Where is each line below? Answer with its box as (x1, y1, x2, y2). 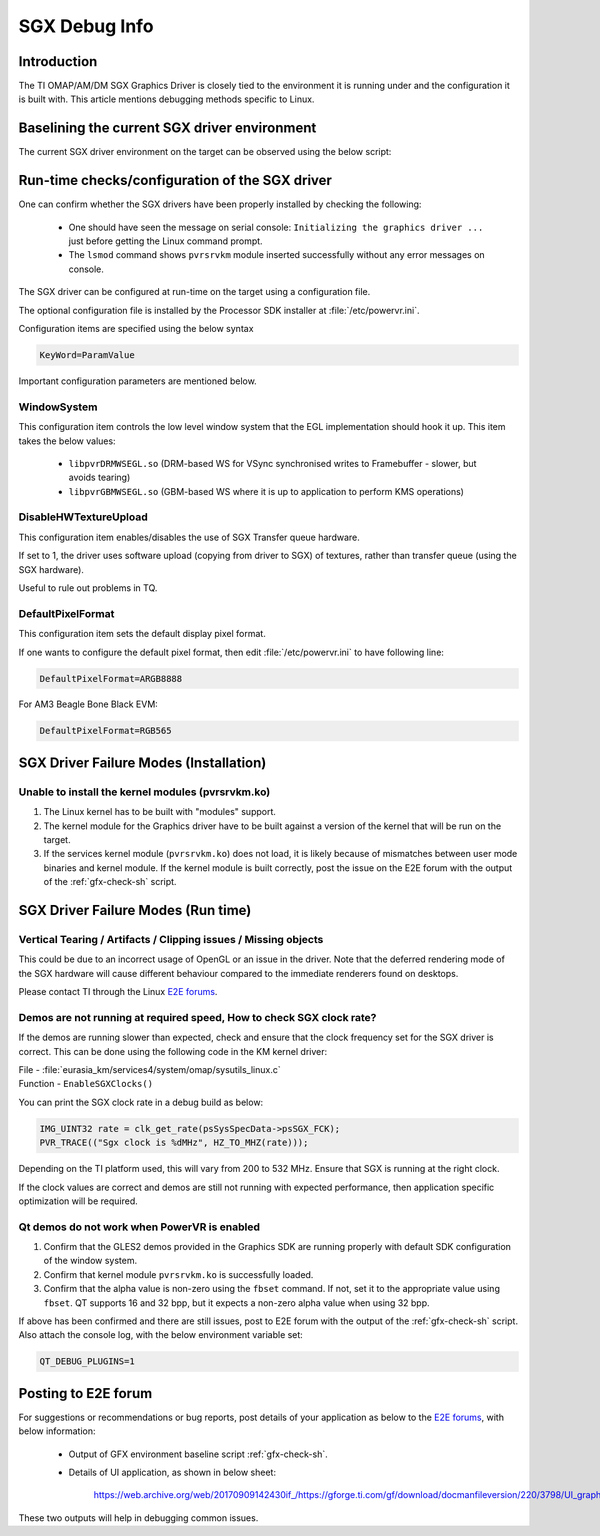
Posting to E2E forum (18, 1385, 153, 1402)
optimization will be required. (18, 1195, 139, 1207)
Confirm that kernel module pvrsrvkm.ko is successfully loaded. (43, 1268, 314, 1280)
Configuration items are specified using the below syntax (18, 323, 254, 334)
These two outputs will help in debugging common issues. (18, 1511, 259, 1524)
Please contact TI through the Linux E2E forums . (18, 986, 218, 998)
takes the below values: (18, 435, 116, 447)
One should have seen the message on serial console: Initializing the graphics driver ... (68, 221, 484, 233)
